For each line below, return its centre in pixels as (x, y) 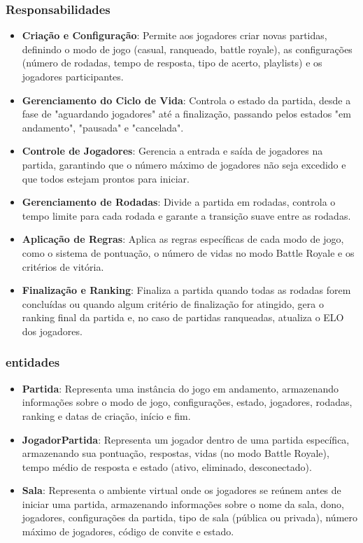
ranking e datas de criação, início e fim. (106, 415)
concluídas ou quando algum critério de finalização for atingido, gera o (173, 303)
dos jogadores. (52, 331)
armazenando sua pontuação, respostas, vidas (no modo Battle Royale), (176, 453)
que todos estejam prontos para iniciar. (106, 178)
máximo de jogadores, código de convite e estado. (128, 531)
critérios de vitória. (63, 266)
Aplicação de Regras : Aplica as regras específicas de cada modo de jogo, (183, 239)
